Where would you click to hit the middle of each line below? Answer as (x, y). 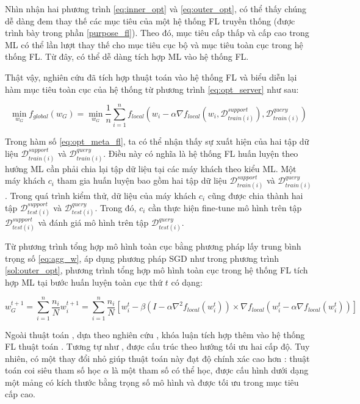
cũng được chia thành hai (255, 195)
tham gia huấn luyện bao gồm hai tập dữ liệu (142, 180)
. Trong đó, (116, 207)
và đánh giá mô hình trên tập (93, 222)
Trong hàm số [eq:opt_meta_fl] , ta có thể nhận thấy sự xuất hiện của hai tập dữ (157, 141)
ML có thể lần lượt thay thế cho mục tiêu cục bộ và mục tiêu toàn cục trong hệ (154, 44)
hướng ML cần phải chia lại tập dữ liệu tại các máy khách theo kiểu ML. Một (151, 168)
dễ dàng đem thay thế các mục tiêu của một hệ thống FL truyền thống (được (150, 20)
